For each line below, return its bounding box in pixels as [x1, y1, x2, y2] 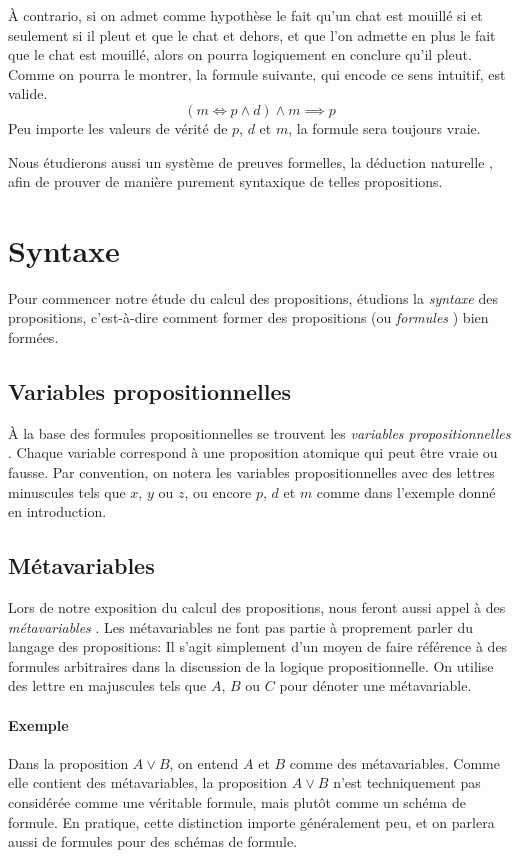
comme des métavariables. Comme [289, 752, 500, 773]
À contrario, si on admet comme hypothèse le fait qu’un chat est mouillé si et [8, 5, 483, 25]
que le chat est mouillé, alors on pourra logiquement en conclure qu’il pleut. [8, 44, 472, 65]
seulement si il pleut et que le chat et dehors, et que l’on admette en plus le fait [8, 24, 496, 45]
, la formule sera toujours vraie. [288, 117, 481, 138]
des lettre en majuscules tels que [8, 675, 207, 696]
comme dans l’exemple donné [316, 481, 496, 502]
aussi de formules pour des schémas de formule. [8, 831, 298, 852]
